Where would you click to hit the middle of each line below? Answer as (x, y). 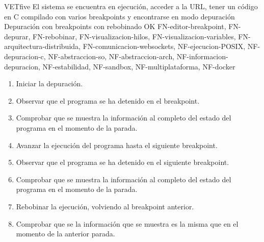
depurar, (17, 36)
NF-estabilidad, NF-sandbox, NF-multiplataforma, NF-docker (139, 66)
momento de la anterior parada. (65, 234)
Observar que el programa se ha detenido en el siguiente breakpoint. (123, 162)
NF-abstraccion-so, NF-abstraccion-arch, (111, 56)
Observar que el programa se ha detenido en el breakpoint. (108, 100)
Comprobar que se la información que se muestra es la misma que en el (127, 223)
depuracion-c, (25, 56)
